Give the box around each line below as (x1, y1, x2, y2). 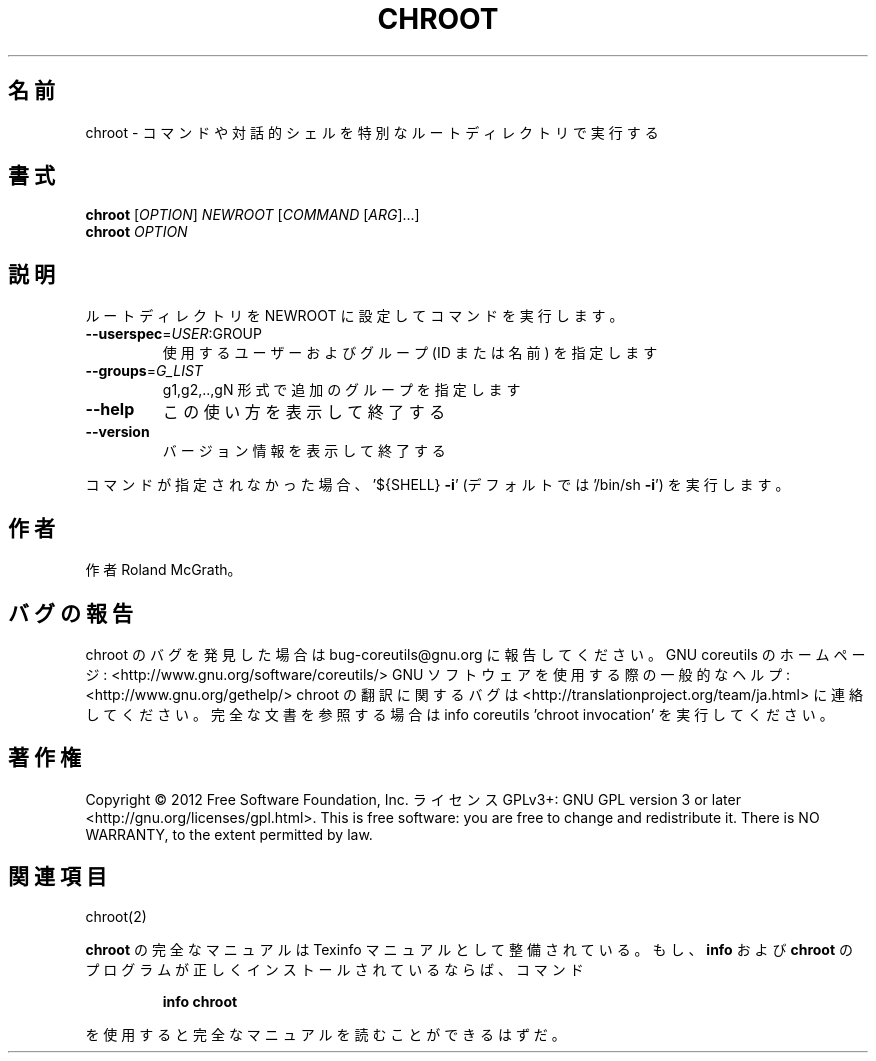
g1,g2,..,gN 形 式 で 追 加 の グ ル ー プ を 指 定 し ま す (162, 381, 521, 399)
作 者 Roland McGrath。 (85, 561, 242, 579)
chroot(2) (85, 907, 147, 925)
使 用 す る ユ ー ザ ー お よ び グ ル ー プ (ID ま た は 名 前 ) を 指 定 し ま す (162, 344, 658, 362)
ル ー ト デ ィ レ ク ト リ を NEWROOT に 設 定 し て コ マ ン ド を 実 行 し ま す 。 (85, 307, 624, 325)
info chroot (162, 992, 238, 1010)
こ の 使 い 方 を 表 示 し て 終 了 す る (162, 402, 446, 423)
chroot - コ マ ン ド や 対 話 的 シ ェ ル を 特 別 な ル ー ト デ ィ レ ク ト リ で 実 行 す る (85, 123, 659, 141)
